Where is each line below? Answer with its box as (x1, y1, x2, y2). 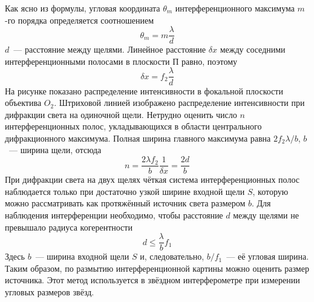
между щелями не (233, 208, 299, 221)
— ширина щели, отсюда (8, 143, 102, 156)
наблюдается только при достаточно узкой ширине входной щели (5, 185, 245, 197)
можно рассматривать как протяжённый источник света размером (5, 197, 246, 209)
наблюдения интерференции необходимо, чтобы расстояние (5, 208, 223, 221)
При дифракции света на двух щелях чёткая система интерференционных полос (5, 173, 299, 186)
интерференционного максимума (175, 2, 295, 14)
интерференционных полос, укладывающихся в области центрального (5, 120, 262, 133)
